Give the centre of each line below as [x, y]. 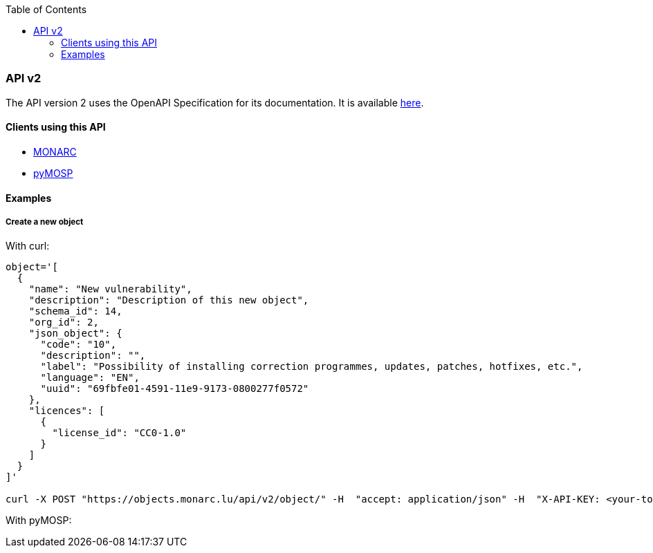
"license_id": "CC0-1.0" [119, 433]
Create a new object [45, 222]
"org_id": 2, [64, 322]
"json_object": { [75, 334]
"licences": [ [67, 411]
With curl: [28, 246]
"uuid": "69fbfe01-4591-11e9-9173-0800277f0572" [175, 389]
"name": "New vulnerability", [110, 289]
